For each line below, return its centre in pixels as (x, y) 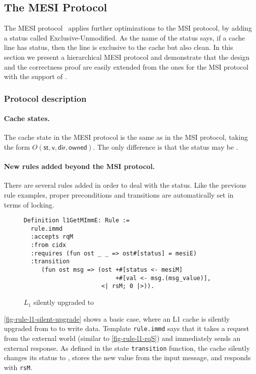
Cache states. (27, 118)
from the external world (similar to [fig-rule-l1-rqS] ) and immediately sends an (122, 338)
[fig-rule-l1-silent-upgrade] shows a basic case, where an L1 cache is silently (117, 318)
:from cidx (48, 245)
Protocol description (45, 98)
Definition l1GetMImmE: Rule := (77, 221)
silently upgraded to (64, 302)
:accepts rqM (52, 237)
